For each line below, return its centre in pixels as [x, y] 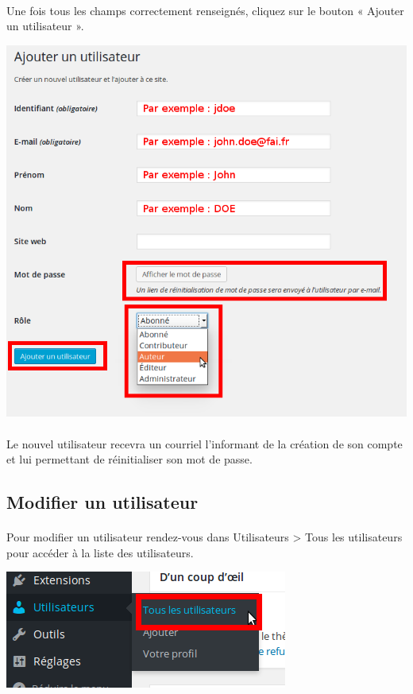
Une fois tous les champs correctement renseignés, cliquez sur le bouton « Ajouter [205, 10]
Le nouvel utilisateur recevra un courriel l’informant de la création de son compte [205, 443]
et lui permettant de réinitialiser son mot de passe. [129, 459]
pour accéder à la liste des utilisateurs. [100, 552]
